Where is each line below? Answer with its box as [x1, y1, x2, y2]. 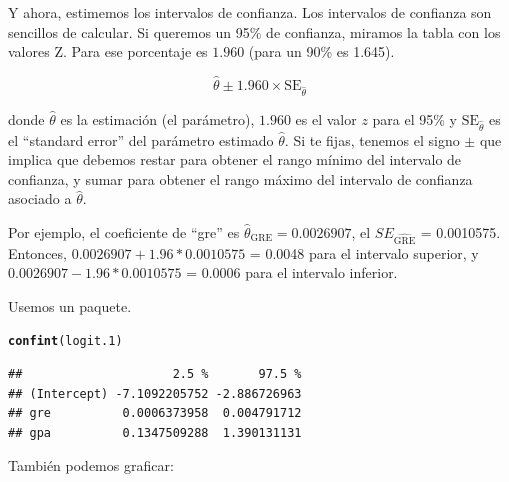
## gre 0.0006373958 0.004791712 [8, 406, 302, 421]
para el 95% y [372, 108, 458, 129]
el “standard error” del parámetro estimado [8, 129, 274, 150]
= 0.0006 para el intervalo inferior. [186, 262, 398, 283]
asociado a [8, 188, 72, 209]
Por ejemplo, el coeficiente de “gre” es [8, 221, 240, 242]
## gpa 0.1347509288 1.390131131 [8, 425, 302, 440]
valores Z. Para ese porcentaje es [8, 41, 208, 62]
